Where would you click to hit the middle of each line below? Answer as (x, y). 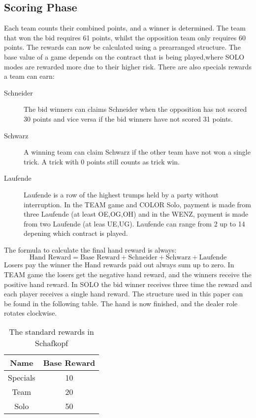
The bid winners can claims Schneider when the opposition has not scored (135, 109)
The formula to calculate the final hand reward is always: (90, 249)
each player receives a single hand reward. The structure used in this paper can (124, 294)
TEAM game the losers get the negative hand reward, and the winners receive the (128, 274)
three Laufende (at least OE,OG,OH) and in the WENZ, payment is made (136, 214)
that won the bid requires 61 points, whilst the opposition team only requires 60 (125, 37)
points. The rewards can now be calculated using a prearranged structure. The (122, 47)
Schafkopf (52, 343)
